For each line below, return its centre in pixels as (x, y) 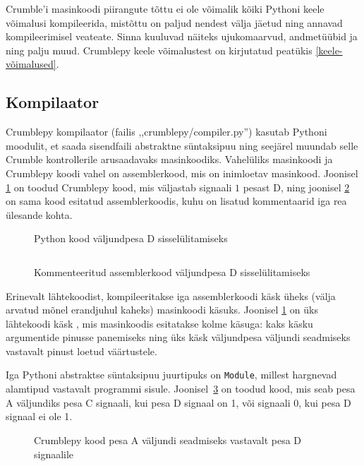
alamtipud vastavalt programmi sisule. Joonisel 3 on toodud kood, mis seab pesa (181, 389)
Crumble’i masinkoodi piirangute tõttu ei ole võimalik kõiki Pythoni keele (165, 8)
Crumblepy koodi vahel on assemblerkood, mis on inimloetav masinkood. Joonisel (182, 173)
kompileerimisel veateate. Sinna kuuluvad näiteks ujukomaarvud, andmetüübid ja (182, 36)
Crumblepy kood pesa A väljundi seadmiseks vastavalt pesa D (168, 440)
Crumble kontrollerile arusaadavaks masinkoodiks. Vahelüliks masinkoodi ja (169, 159)
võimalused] (31, 64)
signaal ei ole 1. (39, 416)
